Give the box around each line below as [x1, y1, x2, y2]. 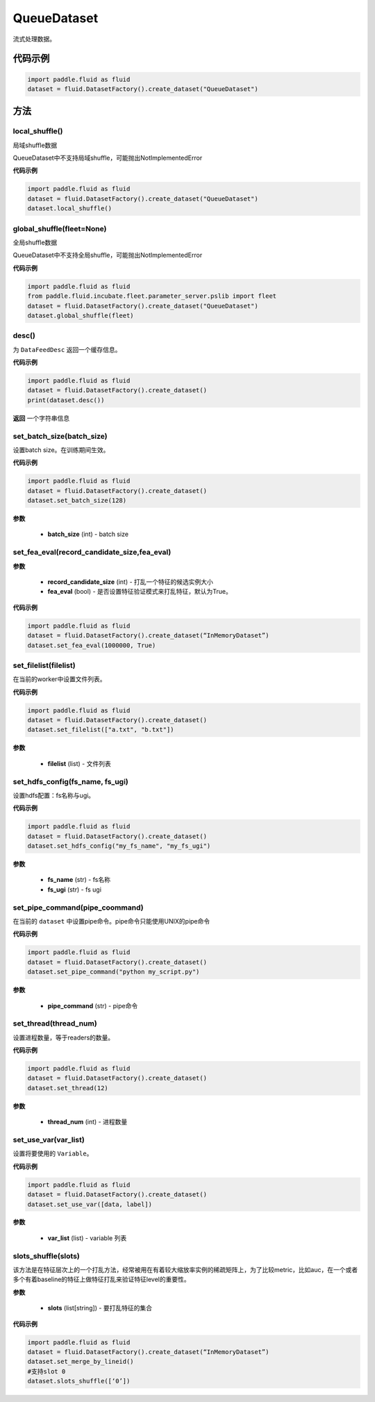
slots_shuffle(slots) [12, 1251, 80, 1260]
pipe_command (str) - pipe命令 [47, 1001, 138, 1010]
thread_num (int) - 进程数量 [47, 1118, 128, 1126]
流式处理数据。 [12, 35, 56, 43]
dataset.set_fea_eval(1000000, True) [27, 641, 156, 649]
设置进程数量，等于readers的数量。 [12, 1033, 115, 1042]
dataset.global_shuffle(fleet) [27, 311, 135, 319]
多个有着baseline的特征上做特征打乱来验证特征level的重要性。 [12, 1275, 190, 1284]
